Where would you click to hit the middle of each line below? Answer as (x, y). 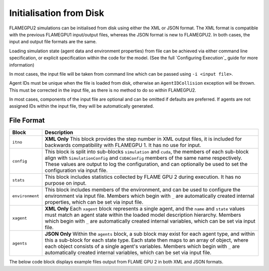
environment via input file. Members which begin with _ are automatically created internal (150, 196)
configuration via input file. (76, 170)
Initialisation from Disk (57, 13)
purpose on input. (66, 183)
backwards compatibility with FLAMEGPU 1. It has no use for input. (123, 145)
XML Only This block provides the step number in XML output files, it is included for (143, 139)
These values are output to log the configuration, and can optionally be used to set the (146, 164)
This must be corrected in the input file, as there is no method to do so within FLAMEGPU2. (103, 90)
